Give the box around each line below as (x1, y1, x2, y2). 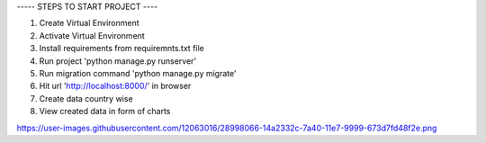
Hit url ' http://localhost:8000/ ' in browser (39, 81, 192, 92)
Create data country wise (39, 93, 134, 103)
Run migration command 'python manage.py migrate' (39, 67, 238, 78)
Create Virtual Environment (39, 18, 139, 29)
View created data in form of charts (39, 106, 171, 117)
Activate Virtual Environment (39, 30, 146, 40)
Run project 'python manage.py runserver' (39, 55, 197, 67)
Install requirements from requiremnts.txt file (39, 43, 204, 54)
